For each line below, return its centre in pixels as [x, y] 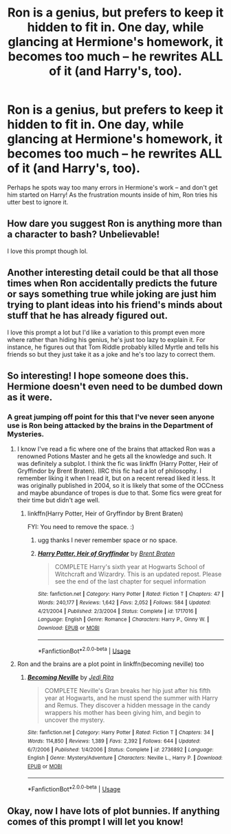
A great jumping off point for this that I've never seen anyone [111, 416]
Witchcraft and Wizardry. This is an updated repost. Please [138, 574]
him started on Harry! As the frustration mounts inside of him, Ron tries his [112, 195]
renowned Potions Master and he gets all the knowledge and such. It [114, 456]
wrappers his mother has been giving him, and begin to [123, 713]
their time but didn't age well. [58, 500]
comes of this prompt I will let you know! [95, 821]
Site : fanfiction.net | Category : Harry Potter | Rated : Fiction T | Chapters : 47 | [131, 594]
